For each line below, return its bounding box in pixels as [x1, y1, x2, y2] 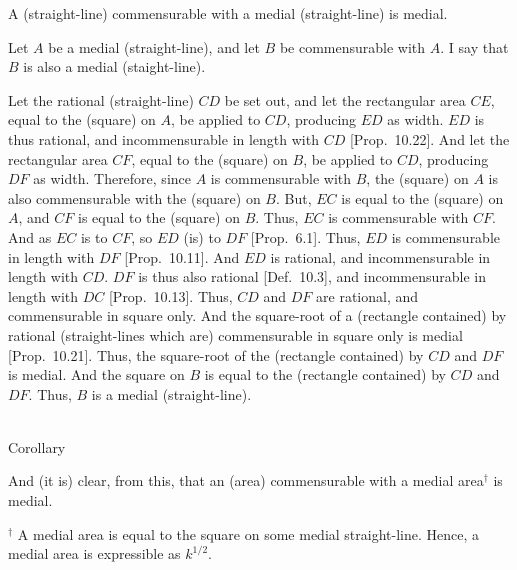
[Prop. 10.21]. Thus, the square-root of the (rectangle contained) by [8, 344, 424, 365]
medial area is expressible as [8, 543, 181, 564]
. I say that [440, 36, 509, 57]
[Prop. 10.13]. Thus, [108, 285, 233, 306]
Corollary [8, 436, 66, 457]
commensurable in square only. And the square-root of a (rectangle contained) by [8, 305, 507, 326]
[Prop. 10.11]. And [124, 246, 240, 267]
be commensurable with [279, 36, 426, 57]
